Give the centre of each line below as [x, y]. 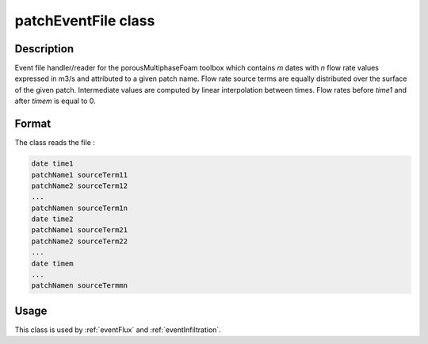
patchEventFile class [85, 21]
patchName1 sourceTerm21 [80, 230]
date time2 [52, 219]
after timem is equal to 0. [55, 101]
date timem [52, 263]
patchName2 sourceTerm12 [80, 185]
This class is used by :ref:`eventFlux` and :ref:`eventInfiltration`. [118, 330]
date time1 [52, 164]
